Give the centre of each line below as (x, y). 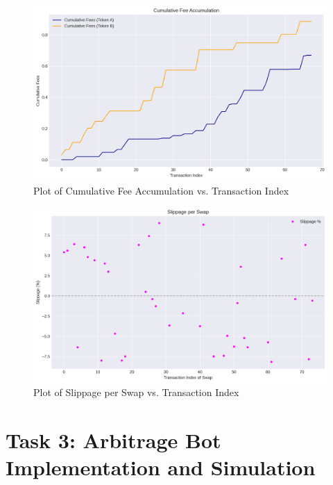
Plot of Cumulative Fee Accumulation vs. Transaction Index (161, 190)
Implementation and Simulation (161, 467)
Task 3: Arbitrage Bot (113, 439)
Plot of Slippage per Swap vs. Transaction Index (136, 392)
